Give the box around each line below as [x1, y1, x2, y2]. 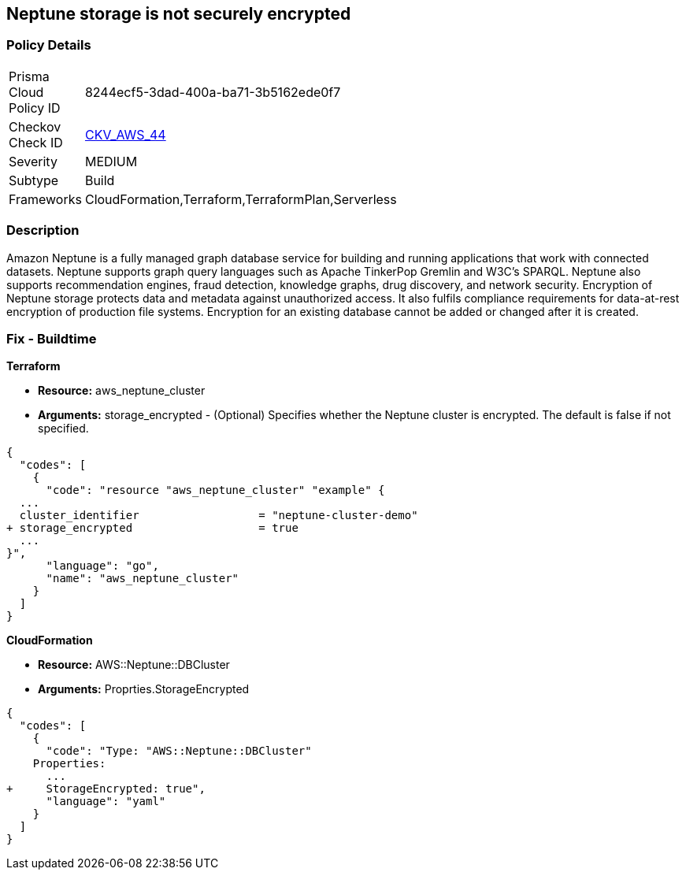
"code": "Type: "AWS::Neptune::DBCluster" [46, 744, 312, 758]
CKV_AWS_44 [84, 126, 166, 143]
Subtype [9, 172, 59, 188]
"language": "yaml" [46, 795, 166, 808]
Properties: [32, 757, 106, 770]
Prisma [9, 68, 50, 84]
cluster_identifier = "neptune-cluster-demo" [19, 509, 418, 522]
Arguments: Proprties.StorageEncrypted [38, 682, 250, 696]
